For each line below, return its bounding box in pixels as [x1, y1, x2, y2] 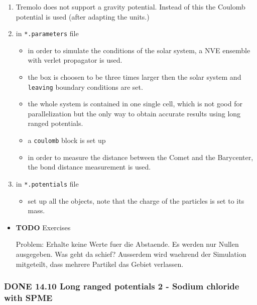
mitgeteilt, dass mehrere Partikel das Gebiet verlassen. [16, 258, 184, 269]
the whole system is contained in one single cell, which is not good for [28, 98, 242, 109]
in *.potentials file [16, 178, 79, 189]
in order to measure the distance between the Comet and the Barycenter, [28, 151, 253, 162]
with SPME [4, 291, 53, 303]
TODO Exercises [16, 222, 71, 232]
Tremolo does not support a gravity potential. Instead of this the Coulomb [16, 2, 245, 12]
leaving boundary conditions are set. [28, 81, 143, 92]
